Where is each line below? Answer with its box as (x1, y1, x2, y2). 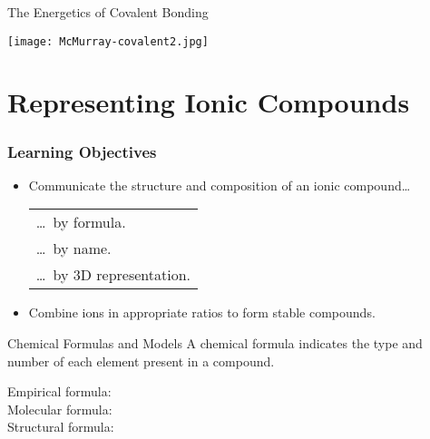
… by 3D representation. (35, 264, 191, 286)
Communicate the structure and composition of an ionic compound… (28, 175, 411, 194)
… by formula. (35, 211, 126, 233)
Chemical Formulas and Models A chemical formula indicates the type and (7, 334, 423, 353)
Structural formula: (7, 417, 114, 436)
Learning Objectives (7, 140, 157, 162)
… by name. (35, 238, 112, 259)
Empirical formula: (7, 382, 112, 401)
